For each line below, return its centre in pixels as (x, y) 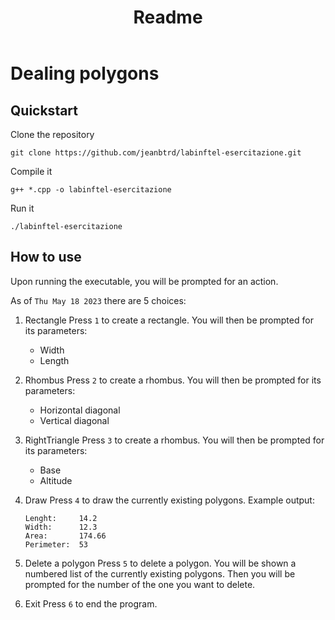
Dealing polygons (85, 73)
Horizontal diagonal (80, 410)
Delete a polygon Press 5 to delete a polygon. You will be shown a (160, 563)
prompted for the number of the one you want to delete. (140, 584)
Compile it (31, 171)
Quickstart (44, 110)
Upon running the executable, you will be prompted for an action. (144, 281)
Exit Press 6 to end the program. (91, 603)
